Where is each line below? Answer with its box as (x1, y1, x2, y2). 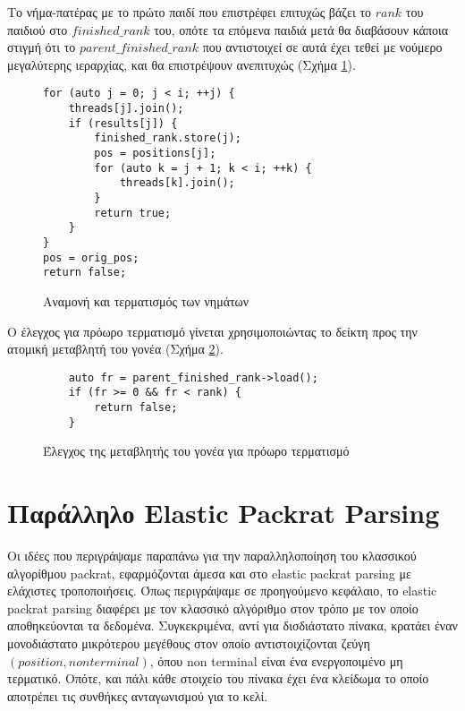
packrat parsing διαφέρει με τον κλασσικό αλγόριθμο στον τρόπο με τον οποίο (7, 598, 418, 617)
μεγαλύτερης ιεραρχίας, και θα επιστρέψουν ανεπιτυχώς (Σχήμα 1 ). (7, 55, 356, 73)
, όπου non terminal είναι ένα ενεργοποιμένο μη (149, 651, 403, 670)
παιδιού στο (7, 20, 68, 39)
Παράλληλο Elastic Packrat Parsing (7, 494, 440, 531)
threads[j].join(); (68, 102, 184, 116)
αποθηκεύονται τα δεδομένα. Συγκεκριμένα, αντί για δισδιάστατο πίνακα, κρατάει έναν (7, 616, 458, 635)
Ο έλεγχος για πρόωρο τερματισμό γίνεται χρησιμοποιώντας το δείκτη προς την (7, 321, 418, 340)
